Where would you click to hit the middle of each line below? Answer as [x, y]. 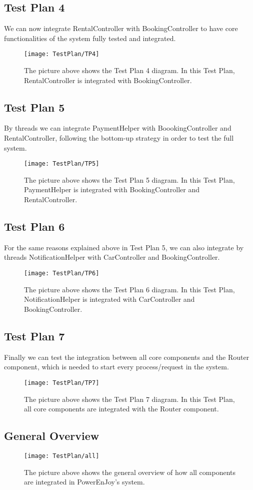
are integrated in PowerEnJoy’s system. [84, 482]
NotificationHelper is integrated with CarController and [109, 299]
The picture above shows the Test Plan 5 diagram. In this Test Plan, [129, 179]
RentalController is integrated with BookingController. [108, 80]
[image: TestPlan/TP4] [62, 54]
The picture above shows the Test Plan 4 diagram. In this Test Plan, [129, 70]
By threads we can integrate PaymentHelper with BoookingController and [118, 128]
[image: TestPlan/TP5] [62, 164]
